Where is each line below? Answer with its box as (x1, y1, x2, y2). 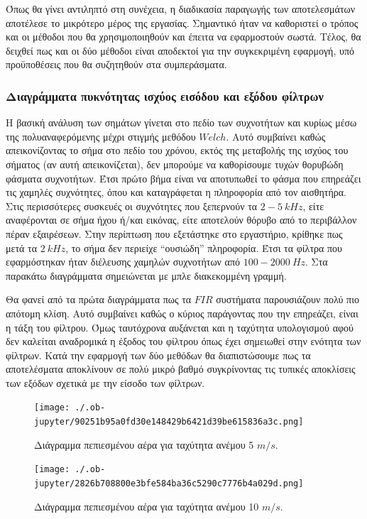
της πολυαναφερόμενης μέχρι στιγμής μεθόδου (6, 129, 196, 143)
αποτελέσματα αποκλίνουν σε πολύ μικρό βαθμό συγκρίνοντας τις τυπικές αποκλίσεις (6, 361, 356, 376)
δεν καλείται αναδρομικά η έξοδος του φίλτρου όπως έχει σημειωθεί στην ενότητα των (6, 334, 361, 349)
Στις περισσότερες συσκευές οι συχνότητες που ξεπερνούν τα (6, 198, 258, 213)
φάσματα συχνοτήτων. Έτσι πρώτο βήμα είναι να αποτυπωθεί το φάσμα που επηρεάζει (6, 170, 361, 185)
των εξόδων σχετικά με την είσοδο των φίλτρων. (6, 375, 205, 390)
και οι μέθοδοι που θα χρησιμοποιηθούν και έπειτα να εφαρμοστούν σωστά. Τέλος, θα (6, 29, 361, 44)
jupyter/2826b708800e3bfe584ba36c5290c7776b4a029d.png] (34, 479, 304, 489)
